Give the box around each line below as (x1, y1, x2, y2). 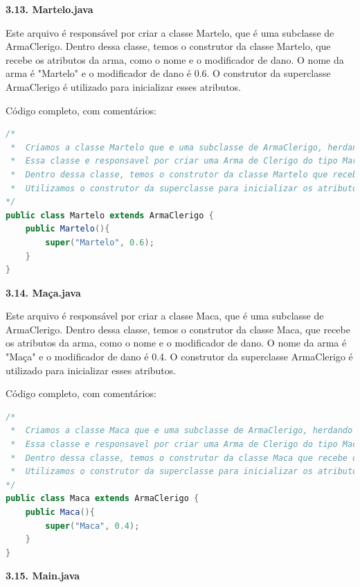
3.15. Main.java (6, 568, 80, 583)
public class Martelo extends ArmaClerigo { (6, 210, 214, 220)
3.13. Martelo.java (6, 2, 93, 16)
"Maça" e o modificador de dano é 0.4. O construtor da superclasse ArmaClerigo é (6, 349, 353, 364)
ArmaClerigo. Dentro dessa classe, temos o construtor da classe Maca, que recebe (6, 322, 350, 336)
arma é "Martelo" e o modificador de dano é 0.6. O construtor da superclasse (6, 66, 331, 80)
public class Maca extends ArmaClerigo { (6, 493, 199, 504)
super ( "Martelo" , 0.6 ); (45, 237, 154, 247)
